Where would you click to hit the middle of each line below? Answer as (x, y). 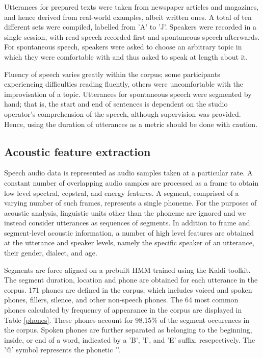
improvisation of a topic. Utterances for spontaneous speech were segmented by (128, 94)
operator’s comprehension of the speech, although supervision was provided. (123, 113)
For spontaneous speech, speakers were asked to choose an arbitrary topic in (123, 47)
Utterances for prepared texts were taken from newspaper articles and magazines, (131, 7)
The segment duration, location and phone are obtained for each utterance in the (131, 280)
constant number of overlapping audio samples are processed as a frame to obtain (131, 182)
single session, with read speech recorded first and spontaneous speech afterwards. (132, 36)
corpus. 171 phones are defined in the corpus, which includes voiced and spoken (128, 289)
